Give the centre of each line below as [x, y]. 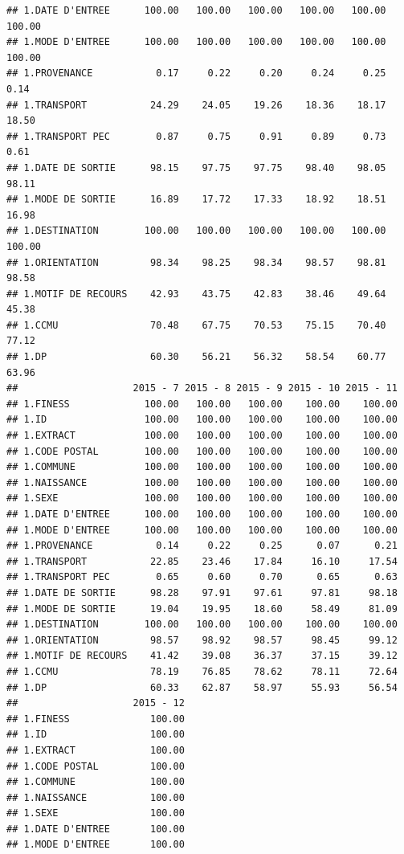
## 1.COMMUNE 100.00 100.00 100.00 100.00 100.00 [202, 467]
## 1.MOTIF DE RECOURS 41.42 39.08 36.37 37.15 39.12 [202, 656]
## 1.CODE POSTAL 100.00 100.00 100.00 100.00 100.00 [202, 451]
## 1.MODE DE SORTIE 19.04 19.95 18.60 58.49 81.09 [202, 609]
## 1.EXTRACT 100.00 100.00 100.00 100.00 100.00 [202, 436]
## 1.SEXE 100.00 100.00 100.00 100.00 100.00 [202, 499]
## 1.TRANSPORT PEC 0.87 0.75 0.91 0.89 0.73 [196, 136]
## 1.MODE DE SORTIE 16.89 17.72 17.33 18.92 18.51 [196, 200]
